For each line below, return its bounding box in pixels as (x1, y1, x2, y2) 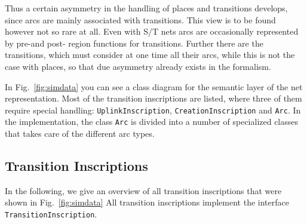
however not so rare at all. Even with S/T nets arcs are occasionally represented (5, 25, 299, 38)
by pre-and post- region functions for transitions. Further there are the (5, 36, 263, 49)
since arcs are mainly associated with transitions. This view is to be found (5, 13, 276, 26)
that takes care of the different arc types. (5, 127, 155, 140)
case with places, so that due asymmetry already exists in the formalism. (5, 60, 271, 72)
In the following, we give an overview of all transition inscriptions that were (5, 184, 282, 197)
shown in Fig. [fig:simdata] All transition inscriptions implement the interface (5, 196, 289, 208)
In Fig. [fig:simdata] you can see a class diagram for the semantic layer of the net (5, 80, 303, 93)
